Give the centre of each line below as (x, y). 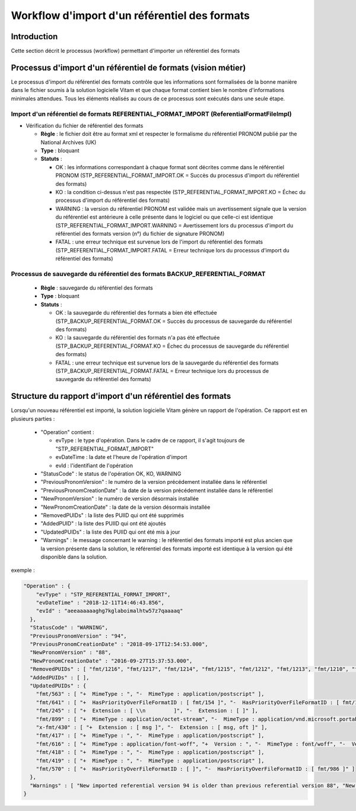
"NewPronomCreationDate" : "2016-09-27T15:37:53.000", (111, 661)
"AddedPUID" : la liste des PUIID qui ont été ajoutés (103, 524)
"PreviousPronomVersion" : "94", (78, 636)
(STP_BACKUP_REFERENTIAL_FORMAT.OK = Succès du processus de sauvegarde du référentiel (174, 321)
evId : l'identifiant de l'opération (94, 465)
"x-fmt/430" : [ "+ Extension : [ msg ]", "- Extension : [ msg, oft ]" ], (152, 727)
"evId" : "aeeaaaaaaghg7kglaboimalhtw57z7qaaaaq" (109, 611)
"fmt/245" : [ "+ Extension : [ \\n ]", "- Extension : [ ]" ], (147, 711)
